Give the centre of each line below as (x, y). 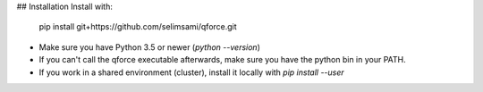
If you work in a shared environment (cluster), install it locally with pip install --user (191, 72)
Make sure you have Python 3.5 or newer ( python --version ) (150, 47)
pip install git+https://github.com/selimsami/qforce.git (138, 27)
